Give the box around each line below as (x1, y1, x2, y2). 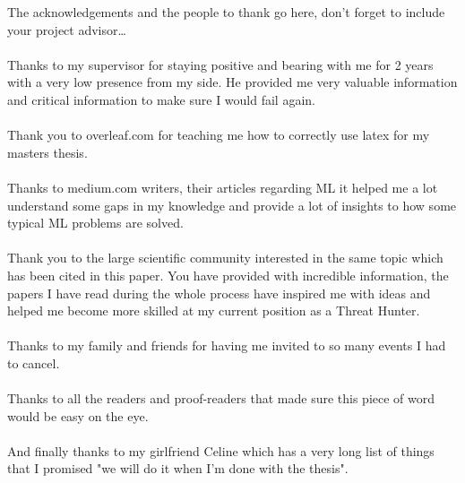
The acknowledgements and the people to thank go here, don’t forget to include (7, 3, 445, 21)
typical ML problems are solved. (7, 213, 184, 232)
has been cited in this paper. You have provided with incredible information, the (7, 265, 449, 284)
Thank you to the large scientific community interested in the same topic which (7, 248, 443, 267)
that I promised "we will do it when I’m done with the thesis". (7, 459, 349, 478)
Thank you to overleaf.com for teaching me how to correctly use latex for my (7, 125, 430, 144)
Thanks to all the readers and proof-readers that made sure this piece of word (7, 389, 435, 408)
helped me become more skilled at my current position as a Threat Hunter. (7, 301, 420, 320)
